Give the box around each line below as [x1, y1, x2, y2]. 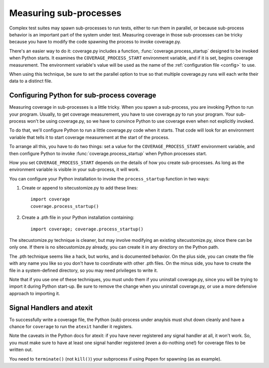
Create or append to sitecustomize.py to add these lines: [21, 185, 138, 191]
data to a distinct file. [9, 78, 52, 84]
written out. [9, 347, 33, 353]
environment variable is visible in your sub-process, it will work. [9, 167, 140, 173]
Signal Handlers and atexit [9, 303, 93, 312]
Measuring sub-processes [9, 7, 122, 18]
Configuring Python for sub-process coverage [9, 91, 156, 100]
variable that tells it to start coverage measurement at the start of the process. [9, 134, 169, 140]
